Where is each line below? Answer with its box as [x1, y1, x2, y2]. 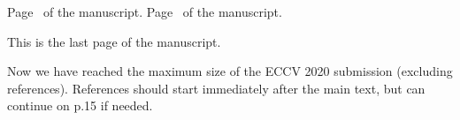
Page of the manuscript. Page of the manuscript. [7, 3, 282, 20]
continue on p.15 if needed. [7, 96, 153, 115]
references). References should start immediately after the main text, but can [7, 79, 425, 97]
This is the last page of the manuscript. [7, 32, 221, 50]
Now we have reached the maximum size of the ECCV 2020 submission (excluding [7, 62, 453, 80]
